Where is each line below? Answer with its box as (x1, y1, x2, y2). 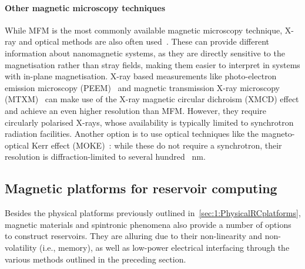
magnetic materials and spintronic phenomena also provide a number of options (5, 218, 291, 230)
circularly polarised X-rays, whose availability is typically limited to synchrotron (5, 116, 294, 128)
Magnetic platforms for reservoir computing (5, 179, 277, 197)
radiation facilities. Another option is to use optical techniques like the (5, 127, 259, 140)
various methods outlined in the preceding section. (5, 253, 186, 265)
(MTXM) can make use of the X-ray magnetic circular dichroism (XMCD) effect (5, 93, 299, 105)
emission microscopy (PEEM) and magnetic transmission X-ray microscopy (5, 81, 280, 93)
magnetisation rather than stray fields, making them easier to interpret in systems (5, 58, 300, 70)
